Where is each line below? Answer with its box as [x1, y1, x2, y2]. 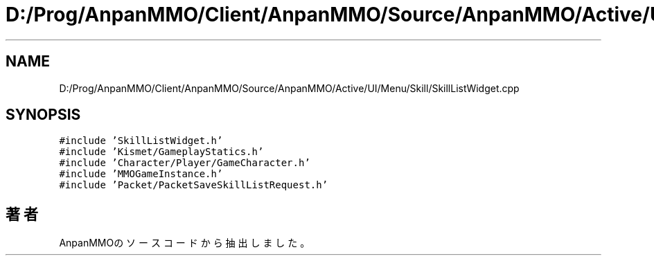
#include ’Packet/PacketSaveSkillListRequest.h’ [59, 179, 328, 191]
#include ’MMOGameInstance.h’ [59, 168, 223, 180]
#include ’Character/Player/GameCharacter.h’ [59, 157, 310, 169]
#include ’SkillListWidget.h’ [59, 135, 223, 147]
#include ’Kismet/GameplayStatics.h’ [59, 146, 264, 158]
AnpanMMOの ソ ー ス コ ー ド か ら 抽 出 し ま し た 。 [59, 237, 310, 249]
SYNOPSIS [6, 106, 81, 124]
